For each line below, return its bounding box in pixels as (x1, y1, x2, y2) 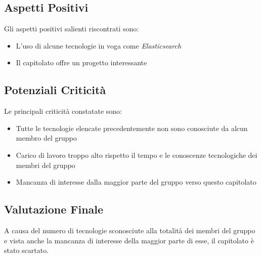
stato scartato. (4, 245, 49, 255)
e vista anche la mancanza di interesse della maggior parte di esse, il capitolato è (4, 235, 254, 245)
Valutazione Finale (4, 201, 104, 217)
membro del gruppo (16, 133, 77, 143)
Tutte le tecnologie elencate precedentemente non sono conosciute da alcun (16, 122, 248, 133)
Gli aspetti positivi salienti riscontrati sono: (4, 23, 139, 34)
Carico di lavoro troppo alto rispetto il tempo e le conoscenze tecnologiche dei (16, 149, 257, 160)
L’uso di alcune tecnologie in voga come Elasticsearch (16, 40, 182, 51)
